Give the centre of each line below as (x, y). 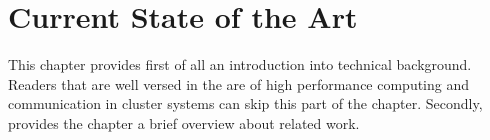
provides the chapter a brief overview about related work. (184, 122)
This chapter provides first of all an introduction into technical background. (240, 64)
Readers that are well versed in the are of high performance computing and (239, 83)
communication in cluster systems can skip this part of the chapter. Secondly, (245, 103)
